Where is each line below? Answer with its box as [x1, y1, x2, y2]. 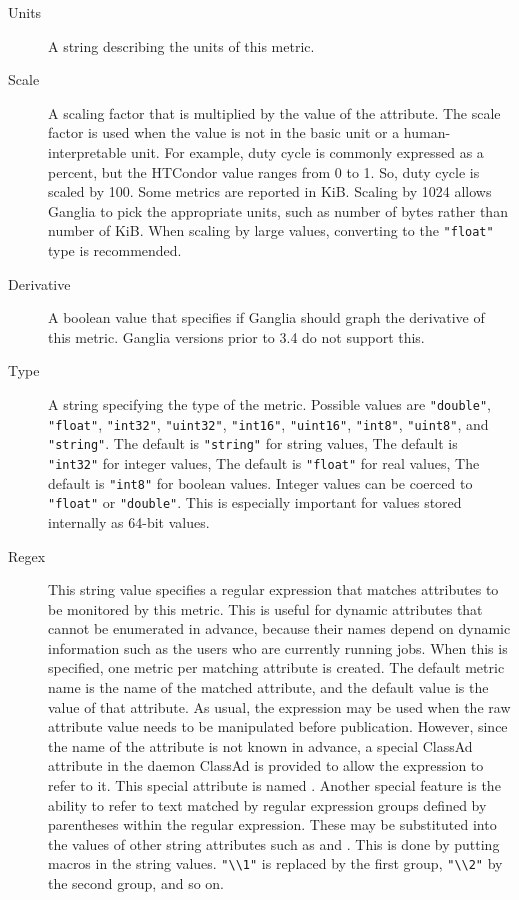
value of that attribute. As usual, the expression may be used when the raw [48, 696, 511, 717]
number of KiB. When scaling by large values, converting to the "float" [48, 220, 494, 241]
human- [403, 122, 451, 143]
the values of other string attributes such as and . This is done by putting [48, 833, 500, 854]
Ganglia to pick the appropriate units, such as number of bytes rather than [48, 200, 508, 221]
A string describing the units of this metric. [48, 35, 315, 56]
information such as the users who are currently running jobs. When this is [48, 637, 508, 658]
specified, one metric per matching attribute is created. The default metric [48, 657, 505, 678]
